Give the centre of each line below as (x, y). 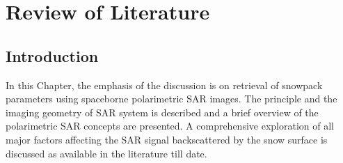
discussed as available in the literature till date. (106, 153)
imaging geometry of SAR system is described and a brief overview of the (162, 112)
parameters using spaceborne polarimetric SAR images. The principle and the (171, 99)
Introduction (52, 55)
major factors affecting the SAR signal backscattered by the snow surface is (167, 139)
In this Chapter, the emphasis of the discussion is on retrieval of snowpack (164, 85)
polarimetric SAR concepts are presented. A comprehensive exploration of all (170, 126)
